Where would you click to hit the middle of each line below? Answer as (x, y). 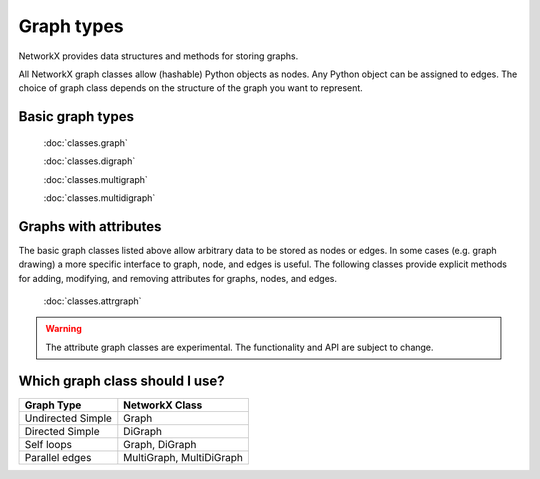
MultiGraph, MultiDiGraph (183, 457)
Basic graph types (76, 116)
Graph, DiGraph (160, 444)
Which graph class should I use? (121, 380)
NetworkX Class (163, 405)
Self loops (48, 444)
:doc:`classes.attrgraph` (92, 301)
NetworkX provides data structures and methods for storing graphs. (158, 56)
